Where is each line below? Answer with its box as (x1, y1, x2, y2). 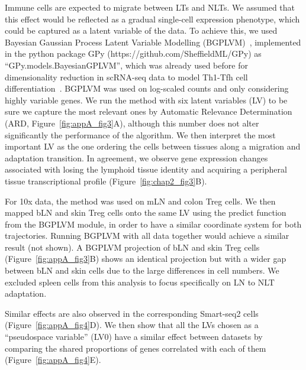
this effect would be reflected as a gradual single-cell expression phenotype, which (5, 12, 300, 25)
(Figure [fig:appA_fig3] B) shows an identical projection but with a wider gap (5, 252, 286, 265)
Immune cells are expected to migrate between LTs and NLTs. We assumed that (5, 1, 295, 13)
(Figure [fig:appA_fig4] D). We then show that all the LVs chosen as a (5, 319, 259, 331)
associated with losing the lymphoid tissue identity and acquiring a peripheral (5, 163, 287, 176)
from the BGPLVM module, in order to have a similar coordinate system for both (5, 218, 302, 230)
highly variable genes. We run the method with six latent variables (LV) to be (5, 93, 288, 106)
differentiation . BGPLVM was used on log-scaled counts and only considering (5, 82, 289, 95)
